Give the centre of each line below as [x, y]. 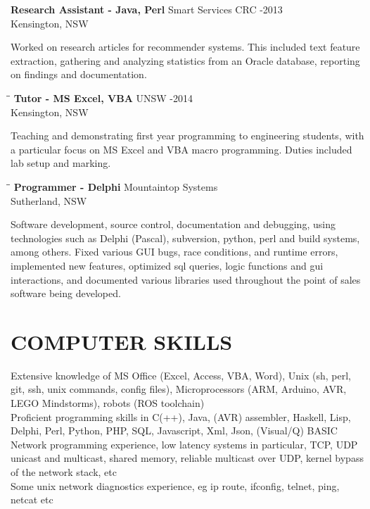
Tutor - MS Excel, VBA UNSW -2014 [103, 98]
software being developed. [66, 293]
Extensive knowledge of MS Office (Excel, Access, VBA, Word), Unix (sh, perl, [181, 375]
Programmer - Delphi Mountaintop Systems [116, 186]
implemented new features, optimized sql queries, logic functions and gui [167, 265]
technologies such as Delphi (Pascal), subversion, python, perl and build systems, [185, 238]
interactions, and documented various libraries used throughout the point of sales [186, 279]
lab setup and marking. [61, 163]
